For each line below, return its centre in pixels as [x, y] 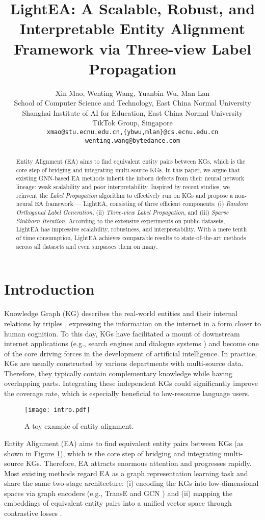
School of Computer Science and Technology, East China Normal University [132, 103]
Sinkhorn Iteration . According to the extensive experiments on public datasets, [121, 220]
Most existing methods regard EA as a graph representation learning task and [126, 473]
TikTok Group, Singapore [132, 123]
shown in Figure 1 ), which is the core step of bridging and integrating [113, 453]
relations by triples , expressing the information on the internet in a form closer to [132, 323]
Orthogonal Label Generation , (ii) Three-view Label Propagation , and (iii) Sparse [122, 212]
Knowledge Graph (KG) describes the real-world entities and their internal [121, 313]
